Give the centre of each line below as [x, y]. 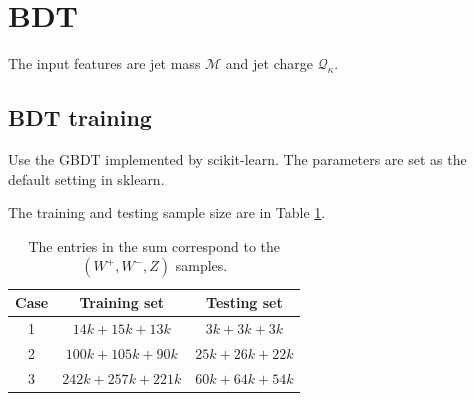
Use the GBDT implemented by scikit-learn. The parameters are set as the [237, 158]
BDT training [80, 117]
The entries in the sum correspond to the [154, 245]
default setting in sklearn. [86, 178]
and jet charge [269, 63]
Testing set [244, 302]
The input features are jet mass [104, 63]
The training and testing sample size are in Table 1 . [167, 212]
